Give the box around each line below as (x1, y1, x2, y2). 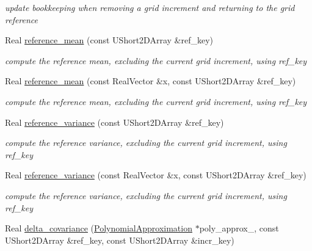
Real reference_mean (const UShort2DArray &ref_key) (5, 34, 213, 46)
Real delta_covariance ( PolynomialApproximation (5, 222, 192, 235)
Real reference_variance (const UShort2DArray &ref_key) (5, 115, 224, 128)
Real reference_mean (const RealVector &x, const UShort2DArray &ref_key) (5, 75, 296, 87)
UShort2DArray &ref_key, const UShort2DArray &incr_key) (5, 233, 234, 246)
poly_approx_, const (199, 222, 279, 235)
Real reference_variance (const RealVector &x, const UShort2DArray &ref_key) (5, 169, 307, 181)
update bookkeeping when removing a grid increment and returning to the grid (5, 1, 295, 13)
